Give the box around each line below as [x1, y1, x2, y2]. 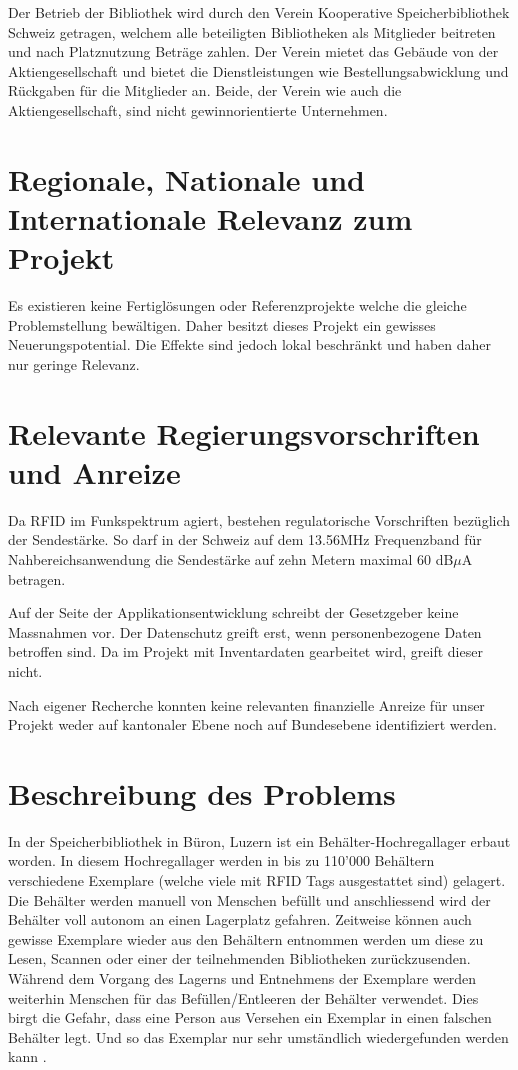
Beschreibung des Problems [8, 772, 396, 813]
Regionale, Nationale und [8, 158, 365, 199]
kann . [8, 1046, 47, 1067]
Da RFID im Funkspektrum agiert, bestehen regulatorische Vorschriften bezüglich [8, 509, 511, 530]
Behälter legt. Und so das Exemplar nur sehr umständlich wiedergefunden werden [8, 1026, 509, 1047]
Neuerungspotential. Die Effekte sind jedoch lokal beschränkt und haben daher [8, 334, 492, 355]
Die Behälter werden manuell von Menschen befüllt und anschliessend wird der [8, 889, 491, 910]
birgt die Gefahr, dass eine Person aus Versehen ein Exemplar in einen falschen [8, 1007, 492, 1028]
